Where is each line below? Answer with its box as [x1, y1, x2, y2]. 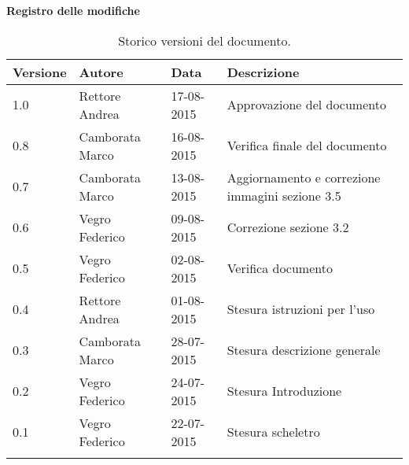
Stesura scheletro [227, 423, 320, 441]
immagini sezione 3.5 [227, 186, 341, 205]
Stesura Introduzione [227, 382, 342, 400]
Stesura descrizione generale [227, 341, 381, 360]
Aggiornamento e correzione [227, 168, 381, 186]
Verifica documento [227, 259, 333, 278]
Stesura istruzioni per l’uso [227, 300, 375, 319]
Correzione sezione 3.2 [227, 218, 349, 237]
